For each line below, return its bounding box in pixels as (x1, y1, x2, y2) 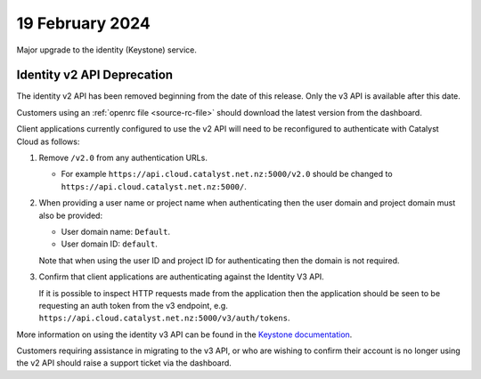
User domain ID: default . (61, 238, 158, 249)
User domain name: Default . (61, 226, 171, 237)
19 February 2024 (16, 13, 151, 33)
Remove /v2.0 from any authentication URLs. (38, 152, 208, 164)
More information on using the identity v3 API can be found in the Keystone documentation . (16, 329, 353, 340)
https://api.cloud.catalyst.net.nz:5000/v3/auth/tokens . (38, 312, 290, 324)
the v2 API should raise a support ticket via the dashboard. (16, 358, 232, 368)
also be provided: (38, 210, 102, 221)
